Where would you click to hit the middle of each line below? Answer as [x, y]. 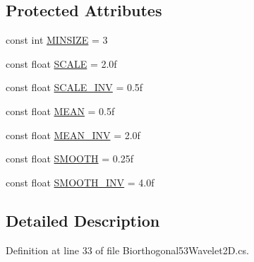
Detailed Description [83, 220]
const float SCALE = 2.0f [61, 63]
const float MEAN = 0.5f [60, 111]
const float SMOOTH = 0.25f [69, 159]
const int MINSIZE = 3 [57, 40]
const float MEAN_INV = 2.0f [73, 135]
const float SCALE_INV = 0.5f [74, 87]
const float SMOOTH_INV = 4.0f [80, 182]
